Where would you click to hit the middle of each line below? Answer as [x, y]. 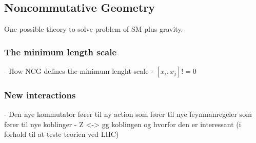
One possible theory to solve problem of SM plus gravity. [94, 29]
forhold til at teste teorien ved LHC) [62, 134]
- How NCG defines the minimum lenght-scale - [79, 71]
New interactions [40, 95]
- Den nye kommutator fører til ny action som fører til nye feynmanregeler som [128, 114]
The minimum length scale [61, 52]
